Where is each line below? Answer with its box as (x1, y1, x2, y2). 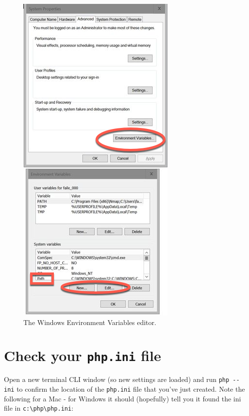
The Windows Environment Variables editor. (23, 317, 156, 327)
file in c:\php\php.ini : (4, 403, 74, 413)
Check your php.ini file (4, 345, 161, 365)
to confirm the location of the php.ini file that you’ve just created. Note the (17, 384, 245, 394)
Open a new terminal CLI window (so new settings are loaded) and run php (4, 374, 230, 384)
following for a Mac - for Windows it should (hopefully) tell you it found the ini (4, 393, 241, 403)
